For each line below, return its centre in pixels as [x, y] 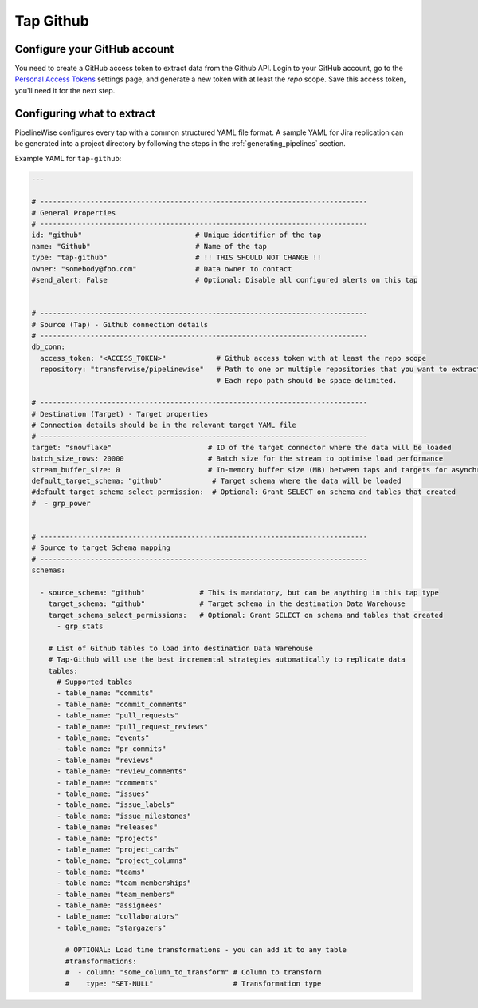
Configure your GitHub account [94, 49]
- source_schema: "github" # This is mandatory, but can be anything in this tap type [240, 592]
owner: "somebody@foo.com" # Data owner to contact [162, 269]
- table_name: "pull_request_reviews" [133, 727]
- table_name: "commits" [106, 693]
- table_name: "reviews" [106, 760]
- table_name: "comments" [108, 783]
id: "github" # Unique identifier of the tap [176, 235]
